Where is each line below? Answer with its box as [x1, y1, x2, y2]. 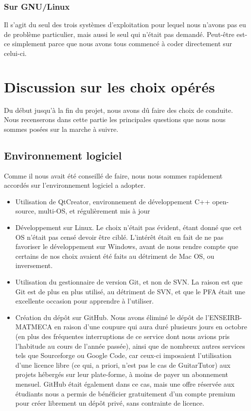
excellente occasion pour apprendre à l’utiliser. [15, 296, 154, 306]
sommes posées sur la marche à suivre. [4, 124, 119, 134]
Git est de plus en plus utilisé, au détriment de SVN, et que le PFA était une [15, 286, 245, 296]
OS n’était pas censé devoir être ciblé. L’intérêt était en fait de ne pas [15, 232, 224, 242]
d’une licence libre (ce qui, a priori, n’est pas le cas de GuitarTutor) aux [15, 359, 231, 370]
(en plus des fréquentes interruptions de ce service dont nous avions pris [15, 331, 230, 341]
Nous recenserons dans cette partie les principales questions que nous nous [4, 114, 226, 125]
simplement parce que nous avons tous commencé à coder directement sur [12, 38, 233, 49]
